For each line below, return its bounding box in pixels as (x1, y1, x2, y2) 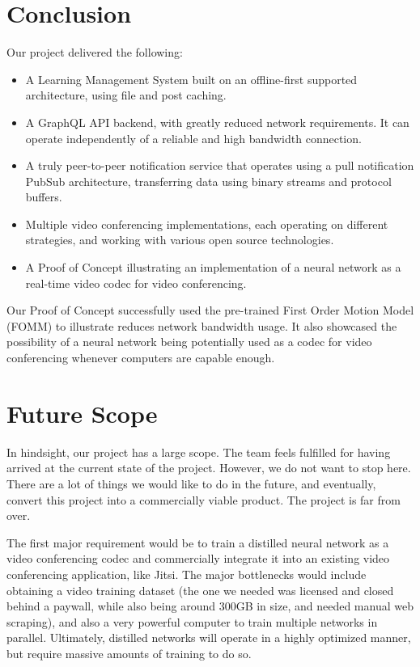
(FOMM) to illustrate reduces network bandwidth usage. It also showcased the (6, 317, 397, 334)
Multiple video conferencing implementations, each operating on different (25, 215, 388, 232)
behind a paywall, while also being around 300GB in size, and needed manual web (6, 597, 414, 614)
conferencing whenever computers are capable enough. (6, 349, 275, 366)
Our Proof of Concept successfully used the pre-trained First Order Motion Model (6, 302, 414, 319)
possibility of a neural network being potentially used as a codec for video (6, 333, 372, 350)
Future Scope (6, 396, 158, 429)
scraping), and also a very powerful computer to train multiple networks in (6, 613, 378, 630)
